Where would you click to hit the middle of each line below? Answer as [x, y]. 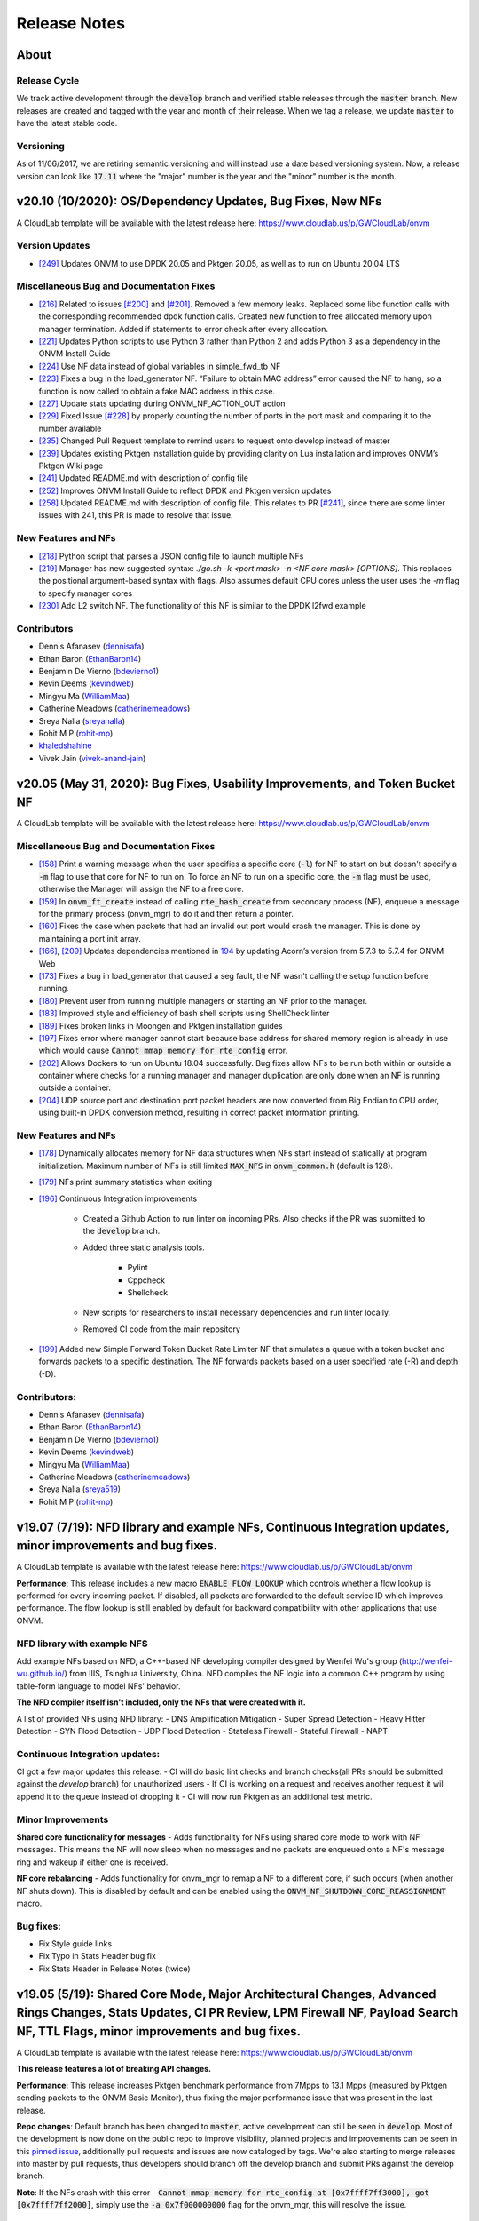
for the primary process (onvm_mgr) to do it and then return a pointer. [166, 914]
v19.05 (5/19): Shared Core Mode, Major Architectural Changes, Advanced [226, 1994]
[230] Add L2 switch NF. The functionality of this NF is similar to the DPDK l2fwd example [203, 606]
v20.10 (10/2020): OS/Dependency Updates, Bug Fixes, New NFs [199, 201]
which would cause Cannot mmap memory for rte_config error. [163, 1051]
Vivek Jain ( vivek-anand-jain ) [92, 758]
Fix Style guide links [75, 1944]
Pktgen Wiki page [71, 466]
